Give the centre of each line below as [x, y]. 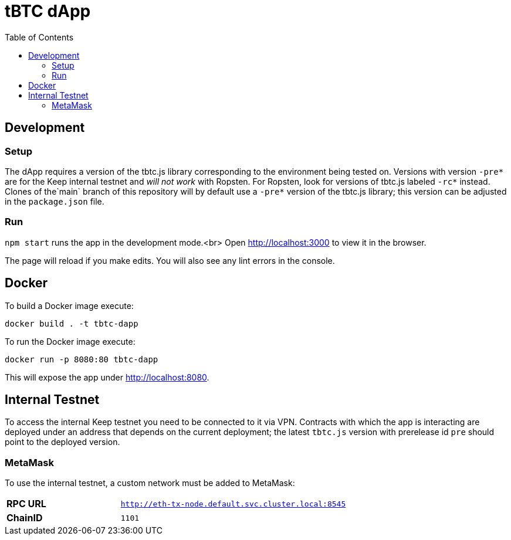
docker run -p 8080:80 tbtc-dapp [82, 359]
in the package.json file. [55, 201]
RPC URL [26, 504]
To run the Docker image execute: [70, 341]
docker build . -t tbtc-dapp [72, 323]
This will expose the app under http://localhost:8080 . [107, 377]
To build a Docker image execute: [69, 305]
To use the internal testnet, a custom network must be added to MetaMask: [150, 483]
